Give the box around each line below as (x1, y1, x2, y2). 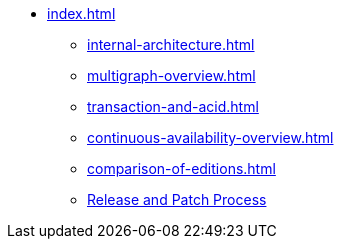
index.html (47, 5, 116, 22)
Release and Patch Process (87, 191, 267, 208)
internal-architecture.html (87, 36, 255, 53)
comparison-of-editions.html (87, 160, 276, 177)
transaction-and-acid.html (87, 98, 259, 115)
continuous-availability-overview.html (87, 129, 334, 146)
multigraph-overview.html (87, 67, 256, 84)
